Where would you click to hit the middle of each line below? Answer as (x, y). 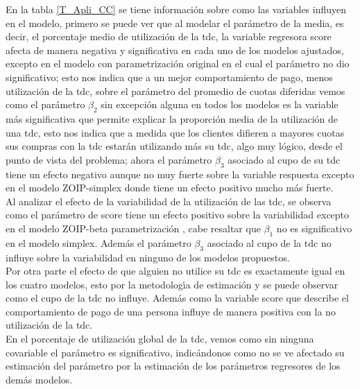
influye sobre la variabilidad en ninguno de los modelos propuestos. (148, 257)
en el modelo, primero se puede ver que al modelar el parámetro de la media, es (175, 23)
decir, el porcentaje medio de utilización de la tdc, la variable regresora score (169, 36)
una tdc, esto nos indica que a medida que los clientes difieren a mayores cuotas (175, 132)
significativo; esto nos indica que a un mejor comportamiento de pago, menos (169, 77)
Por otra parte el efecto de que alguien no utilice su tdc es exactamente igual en (175, 271)
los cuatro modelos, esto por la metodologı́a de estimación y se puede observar (172, 284)
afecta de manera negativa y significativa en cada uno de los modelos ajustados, (175, 50)
